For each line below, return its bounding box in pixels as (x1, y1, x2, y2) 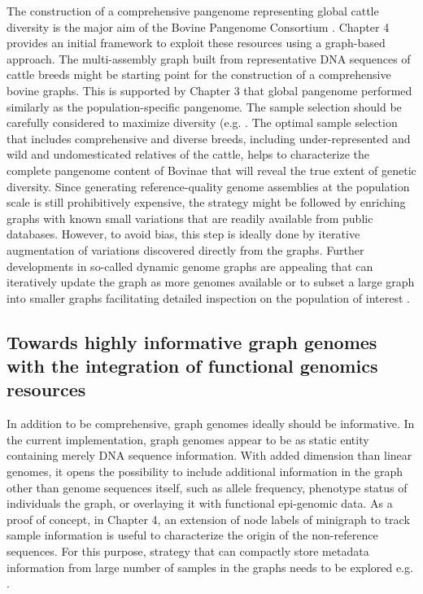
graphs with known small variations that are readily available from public (7, 209, 373, 226)
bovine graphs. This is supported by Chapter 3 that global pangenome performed (7, 81, 412, 98)
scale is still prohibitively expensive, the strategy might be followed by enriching (7, 194, 406, 211)
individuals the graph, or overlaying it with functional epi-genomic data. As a (7, 495, 393, 512)
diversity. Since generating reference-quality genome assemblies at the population (7, 177, 410, 194)
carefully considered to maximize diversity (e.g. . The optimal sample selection (7, 114, 398, 131)
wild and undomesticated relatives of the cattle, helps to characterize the (7, 146, 369, 163)
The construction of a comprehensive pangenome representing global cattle (7, 2, 379, 19)
